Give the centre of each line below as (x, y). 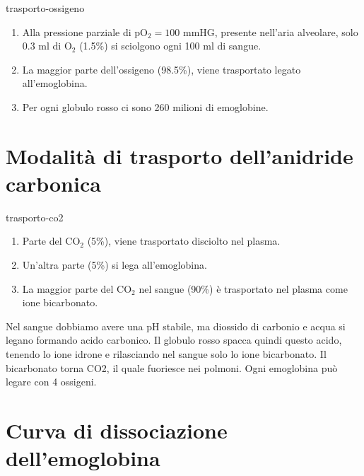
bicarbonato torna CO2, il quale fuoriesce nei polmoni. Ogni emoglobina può (172, 367)
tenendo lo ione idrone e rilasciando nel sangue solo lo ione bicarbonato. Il (166, 354)
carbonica (53, 183)
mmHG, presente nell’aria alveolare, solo (270, 31)
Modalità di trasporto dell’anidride (180, 155)
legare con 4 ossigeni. (51, 382)
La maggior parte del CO (77, 288)
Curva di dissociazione (117, 430)
